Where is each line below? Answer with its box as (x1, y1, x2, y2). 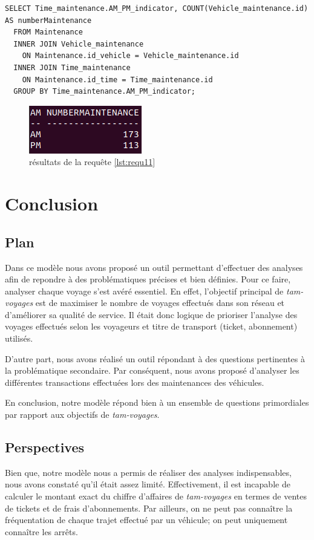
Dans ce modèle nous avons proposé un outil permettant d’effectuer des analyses (5, 261, 303, 273)
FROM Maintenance (13, 28, 83, 37)
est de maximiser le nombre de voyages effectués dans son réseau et (35, 296, 285, 309)
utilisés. (5, 332, 33, 345)
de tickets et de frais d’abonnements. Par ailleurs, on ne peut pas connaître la (5, 501, 293, 514)
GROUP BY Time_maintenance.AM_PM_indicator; (13, 87, 195, 96)
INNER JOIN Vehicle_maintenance (13, 39, 144, 48)
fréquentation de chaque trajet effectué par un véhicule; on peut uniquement (5, 513, 288, 526)
